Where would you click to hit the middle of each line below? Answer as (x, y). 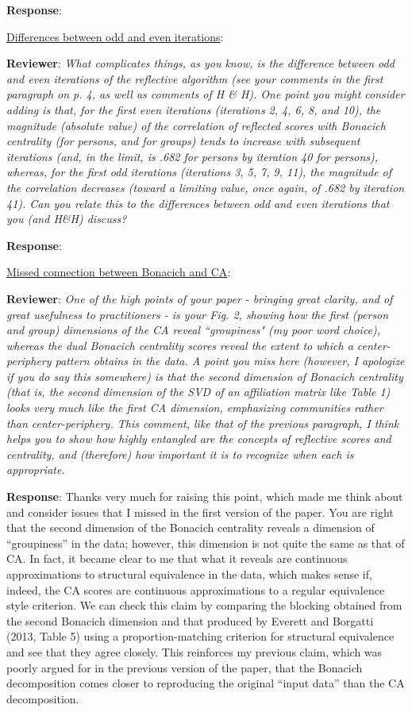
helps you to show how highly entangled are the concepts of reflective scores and (199, 439)
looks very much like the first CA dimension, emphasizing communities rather (195, 408)
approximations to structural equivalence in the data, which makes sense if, (189, 574)
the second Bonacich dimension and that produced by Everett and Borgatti (190, 620)
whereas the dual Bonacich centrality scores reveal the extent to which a (180, 345)
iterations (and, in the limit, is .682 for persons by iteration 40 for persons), (193, 156)
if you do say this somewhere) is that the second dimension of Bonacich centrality (205, 376)
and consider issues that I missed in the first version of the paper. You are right (200, 512)
